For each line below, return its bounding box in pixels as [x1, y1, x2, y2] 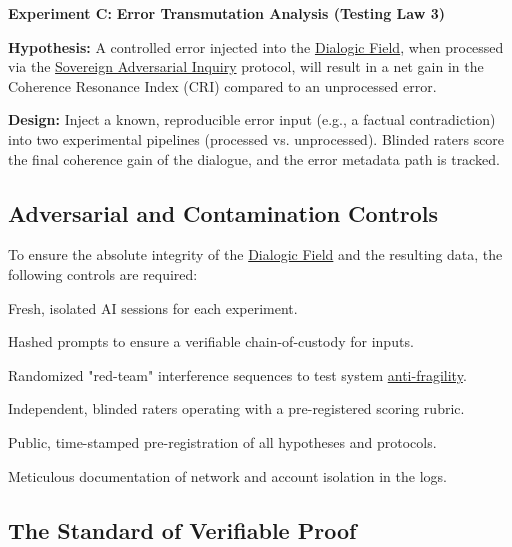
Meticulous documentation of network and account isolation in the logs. [8, 465, 447, 486]
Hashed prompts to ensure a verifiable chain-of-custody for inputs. [8, 331, 414, 352]
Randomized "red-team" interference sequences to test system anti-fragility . [8, 364, 467, 385]
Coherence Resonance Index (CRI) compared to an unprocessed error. [8, 75, 437, 96]
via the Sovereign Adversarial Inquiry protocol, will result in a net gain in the [8, 56, 484, 77]
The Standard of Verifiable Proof [8, 514, 357, 545]
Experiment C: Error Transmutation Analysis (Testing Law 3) [8, 3, 445, 23]
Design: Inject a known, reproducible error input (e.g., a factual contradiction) [8, 109, 496, 130]
